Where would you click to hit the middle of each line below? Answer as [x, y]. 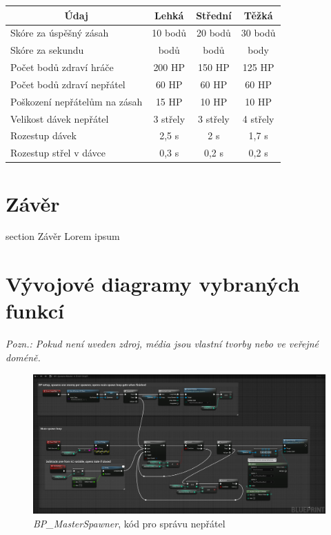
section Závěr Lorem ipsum [63, 236]
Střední [214, 15]
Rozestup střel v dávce [58, 153]
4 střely [258, 118]
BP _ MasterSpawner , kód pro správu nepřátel [129, 523]
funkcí [35, 311]
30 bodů [258, 33]
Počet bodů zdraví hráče [62, 67]
